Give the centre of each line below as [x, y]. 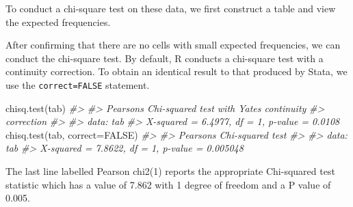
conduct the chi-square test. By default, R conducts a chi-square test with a [165, 58]
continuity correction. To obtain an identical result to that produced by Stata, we [176, 71]
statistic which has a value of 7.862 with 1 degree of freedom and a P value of [168, 184]
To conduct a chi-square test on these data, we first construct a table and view [171, 8]
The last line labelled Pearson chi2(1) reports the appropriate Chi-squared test [170, 171]
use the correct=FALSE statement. [78, 84]
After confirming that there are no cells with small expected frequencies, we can [173, 45]
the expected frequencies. [58, 22]
